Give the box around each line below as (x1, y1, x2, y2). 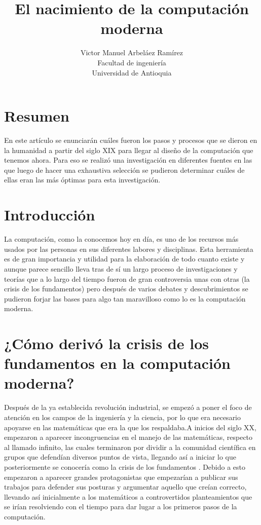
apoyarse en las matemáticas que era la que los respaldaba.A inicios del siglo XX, (4, 422, 256, 432)
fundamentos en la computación (4, 353, 231, 373)
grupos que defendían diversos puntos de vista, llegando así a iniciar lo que (4, 452, 236, 462)
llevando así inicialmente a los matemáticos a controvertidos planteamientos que (4, 491, 252, 502)
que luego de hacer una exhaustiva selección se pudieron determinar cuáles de (4, 164, 245, 175)
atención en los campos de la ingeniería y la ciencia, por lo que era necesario (4, 411, 241, 422)
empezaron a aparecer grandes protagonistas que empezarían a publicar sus (4, 471, 238, 482)
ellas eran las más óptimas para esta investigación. (4, 174, 161, 185)
